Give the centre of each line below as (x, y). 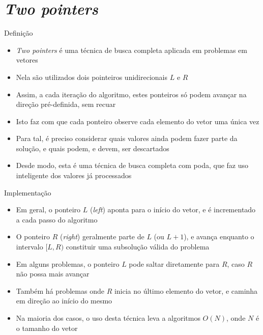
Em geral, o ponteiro (48, 210)
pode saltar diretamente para (174, 263)
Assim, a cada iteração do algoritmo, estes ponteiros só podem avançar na (131, 94)
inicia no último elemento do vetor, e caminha (186, 290)
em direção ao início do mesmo (64, 301)
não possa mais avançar (53, 274)
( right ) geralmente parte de (102, 236)
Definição (19, 33)
